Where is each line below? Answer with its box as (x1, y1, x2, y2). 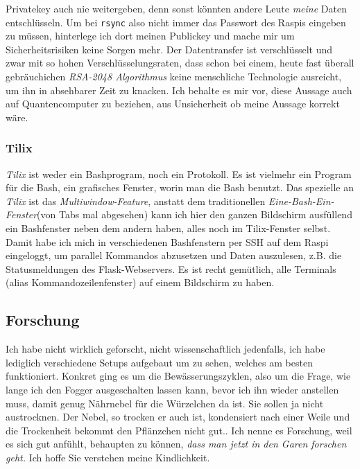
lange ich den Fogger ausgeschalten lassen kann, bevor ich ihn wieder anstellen (6, 382, 339, 396)
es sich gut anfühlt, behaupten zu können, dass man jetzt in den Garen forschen (6, 436, 347, 451)
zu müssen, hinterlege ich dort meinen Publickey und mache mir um (6, 28, 295, 43)
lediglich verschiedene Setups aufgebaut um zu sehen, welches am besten (6, 355, 313, 369)
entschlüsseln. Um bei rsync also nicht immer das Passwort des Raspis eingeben (6, 15, 346, 29)
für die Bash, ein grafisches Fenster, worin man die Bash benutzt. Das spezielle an (6, 180, 354, 195)
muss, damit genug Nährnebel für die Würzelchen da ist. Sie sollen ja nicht (6, 396, 324, 410)
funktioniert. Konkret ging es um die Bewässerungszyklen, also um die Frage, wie (6, 369, 351, 383)
